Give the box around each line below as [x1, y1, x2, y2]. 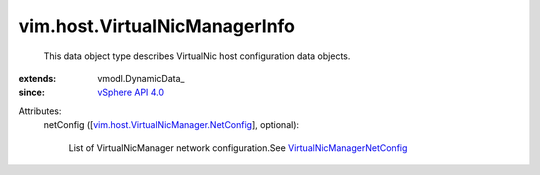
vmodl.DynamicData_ [97, 72, 185, 84]
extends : [18, 72, 57, 84]
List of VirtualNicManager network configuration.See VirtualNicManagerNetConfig [68, 141, 408, 154]
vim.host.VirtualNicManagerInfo [18, 15, 295, 37]
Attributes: [18, 105, 62, 117]
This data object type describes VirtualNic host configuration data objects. [43, 50, 351, 62]
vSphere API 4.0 [97, 86, 165, 99]
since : [18, 86, 45, 99]
